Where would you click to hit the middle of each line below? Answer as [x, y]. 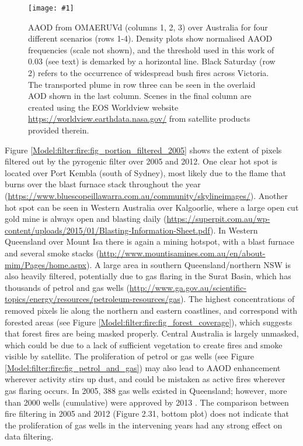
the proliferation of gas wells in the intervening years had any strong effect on [144, 425]
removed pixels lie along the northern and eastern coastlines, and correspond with [151, 310]
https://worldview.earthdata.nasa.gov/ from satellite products [139, 119]
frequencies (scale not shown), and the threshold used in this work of [151, 49]
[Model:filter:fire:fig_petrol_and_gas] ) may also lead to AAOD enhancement [143, 367]
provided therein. [59, 130]
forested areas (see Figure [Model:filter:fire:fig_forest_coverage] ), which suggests [149, 322]
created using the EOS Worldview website [103, 107]
